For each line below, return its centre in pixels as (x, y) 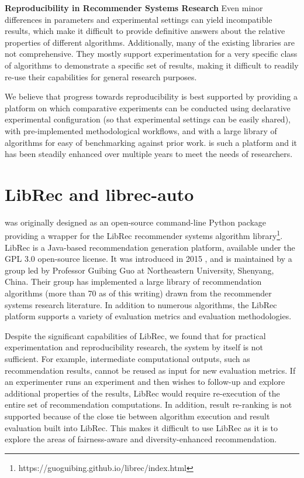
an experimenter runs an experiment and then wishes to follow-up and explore (145, 382)
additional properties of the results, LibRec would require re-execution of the (142, 393)
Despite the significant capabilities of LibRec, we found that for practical (135, 335)
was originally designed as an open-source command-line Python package (136, 222)
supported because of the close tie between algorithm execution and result (137, 416)
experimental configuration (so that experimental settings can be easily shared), (148, 119)
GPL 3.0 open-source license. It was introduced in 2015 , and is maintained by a (148, 259)
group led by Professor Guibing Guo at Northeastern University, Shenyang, (139, 270)
